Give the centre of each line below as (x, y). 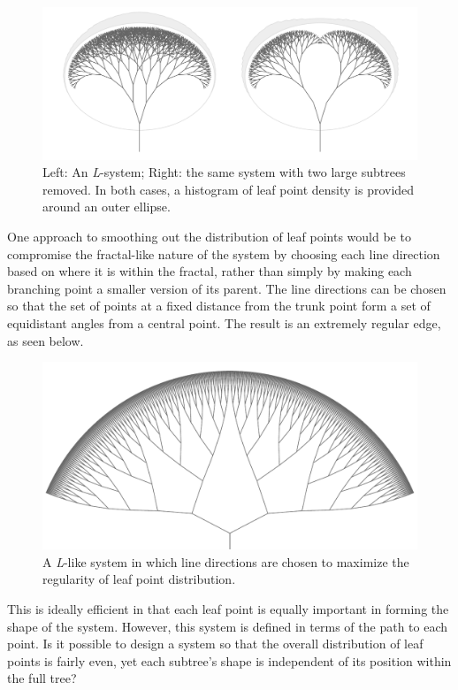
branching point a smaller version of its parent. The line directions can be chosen (227, 288)
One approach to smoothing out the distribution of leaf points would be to (209, 237)
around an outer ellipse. (107, 207)
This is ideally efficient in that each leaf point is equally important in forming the (228, 608)
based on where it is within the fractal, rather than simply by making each (210, 271)
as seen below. (46, 340)
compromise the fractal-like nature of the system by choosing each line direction (224, 253)
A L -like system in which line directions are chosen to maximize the (226, 561)
